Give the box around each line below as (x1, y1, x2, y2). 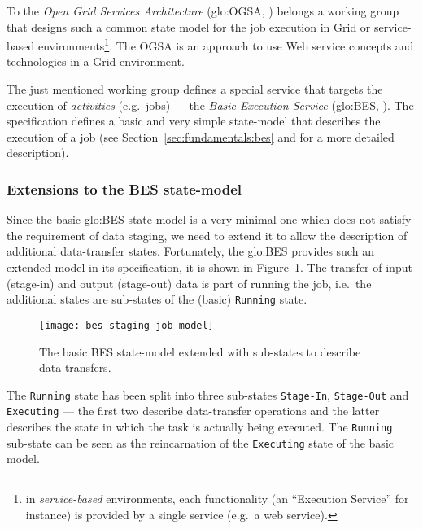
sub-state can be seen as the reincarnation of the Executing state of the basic (7, 434, 394, 451)
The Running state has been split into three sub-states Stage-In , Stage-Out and (7, 386, 409, 403)
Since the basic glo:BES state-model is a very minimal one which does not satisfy (7, 211, 412, 228)
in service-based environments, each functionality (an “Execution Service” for (25, 489, 409, 506)
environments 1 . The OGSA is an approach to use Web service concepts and (37, 35, 414, 54)
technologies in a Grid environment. (7, 53, 185, 70)
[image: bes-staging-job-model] (39, 319, 214, 331)
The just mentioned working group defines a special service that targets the (7, 81, 383, 98)
